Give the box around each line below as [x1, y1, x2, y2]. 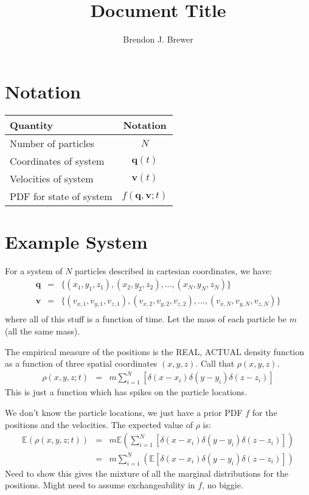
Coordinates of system [10, 153, 105, 168]
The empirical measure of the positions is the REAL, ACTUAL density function [5, 345, 304, 358]
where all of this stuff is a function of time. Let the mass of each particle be [5, 313, 286, 325]
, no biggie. [202, 479, 243, 491]
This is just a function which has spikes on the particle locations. [5, 386, 248, 398]
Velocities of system [10, 171, 94, 185]
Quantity [10, 117, 54, 132]
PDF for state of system [10, 189, 113, 203]
